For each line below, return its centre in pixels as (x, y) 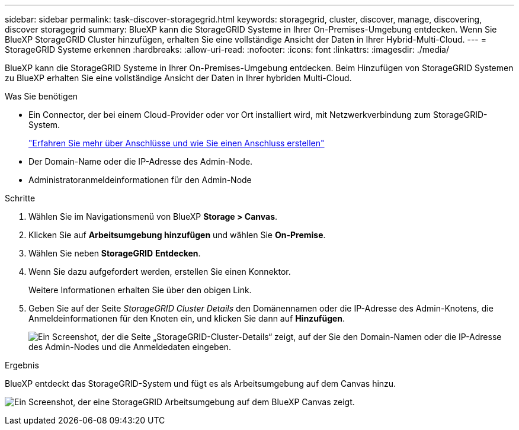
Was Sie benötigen (41, 96)
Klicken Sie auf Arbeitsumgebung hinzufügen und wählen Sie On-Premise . (177, 235)
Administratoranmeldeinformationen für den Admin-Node (140, 180)
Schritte (20, 198)
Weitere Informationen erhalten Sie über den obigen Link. (140, 290)
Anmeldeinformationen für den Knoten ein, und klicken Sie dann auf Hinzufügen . (187, 318)
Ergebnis (22, 365)
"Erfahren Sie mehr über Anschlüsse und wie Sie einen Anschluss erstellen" (177, 143)
